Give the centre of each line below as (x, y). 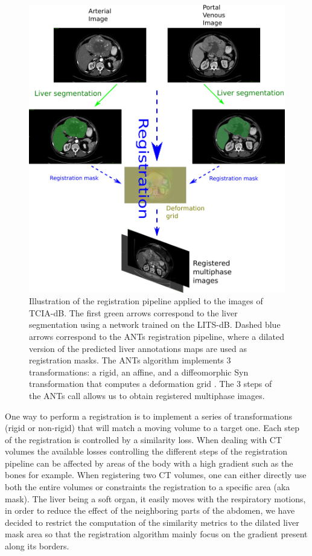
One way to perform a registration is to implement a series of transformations (148, 416)
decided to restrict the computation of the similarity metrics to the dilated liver (152, 522)
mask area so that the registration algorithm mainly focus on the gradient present (156, 534)
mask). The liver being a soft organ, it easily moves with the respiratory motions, (155, 498)
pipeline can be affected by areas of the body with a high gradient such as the (149, 463)
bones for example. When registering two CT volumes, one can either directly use (156, 475)
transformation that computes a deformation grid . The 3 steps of (151, 384)
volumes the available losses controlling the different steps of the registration (146, 451)
